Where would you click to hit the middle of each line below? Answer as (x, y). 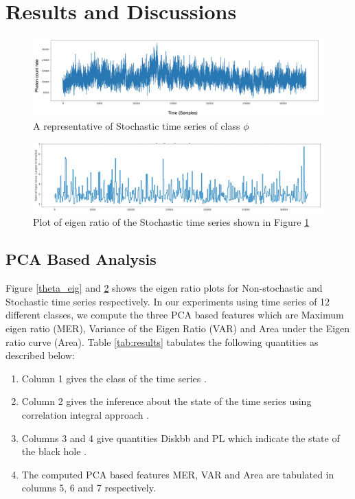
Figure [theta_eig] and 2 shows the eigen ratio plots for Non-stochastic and (164, 288)
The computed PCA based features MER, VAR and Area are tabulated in (178, 474)
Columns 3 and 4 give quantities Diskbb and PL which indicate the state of (181, 438)
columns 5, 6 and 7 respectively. (89, 488)
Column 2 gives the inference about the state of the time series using (167, 401)
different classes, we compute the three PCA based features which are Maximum (175, 315)
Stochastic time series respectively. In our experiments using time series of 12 (168, 301)
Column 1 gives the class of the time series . (114, 378)
